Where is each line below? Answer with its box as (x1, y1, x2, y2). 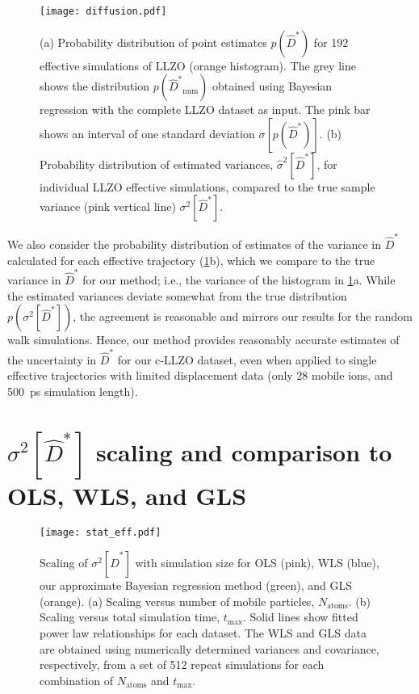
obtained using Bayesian (212, 78, 333, 95)
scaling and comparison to (95, 435, 392, 468)
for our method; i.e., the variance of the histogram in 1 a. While (82, 271, 396, 288)
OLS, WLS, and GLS (7, 478, 247, 511)
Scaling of (40, 554, 88, 571)
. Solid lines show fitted (242, 608, 358, 625)
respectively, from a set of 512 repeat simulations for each (40, 656, 325, 673)
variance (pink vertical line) (40, 198, 176, 215)
